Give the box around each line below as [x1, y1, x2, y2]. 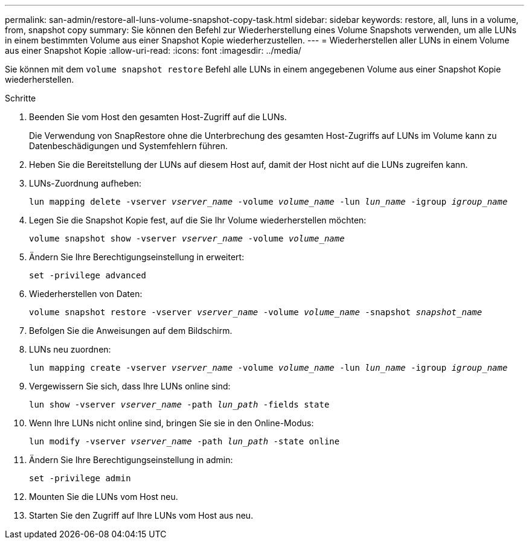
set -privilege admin [29, 473, 131, 483]
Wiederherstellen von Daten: [29, 289, 143, 299]
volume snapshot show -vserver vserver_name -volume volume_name [29, 234, 345, 243]
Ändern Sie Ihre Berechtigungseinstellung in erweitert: [29, 252, 245, 262]
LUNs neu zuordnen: [29, 344, 111, 354]
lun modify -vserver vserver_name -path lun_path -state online [29, 437, 340, 446]
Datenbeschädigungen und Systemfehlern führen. [29, 141, 228, 151]
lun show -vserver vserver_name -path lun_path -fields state [29, 400, 330, 409]
